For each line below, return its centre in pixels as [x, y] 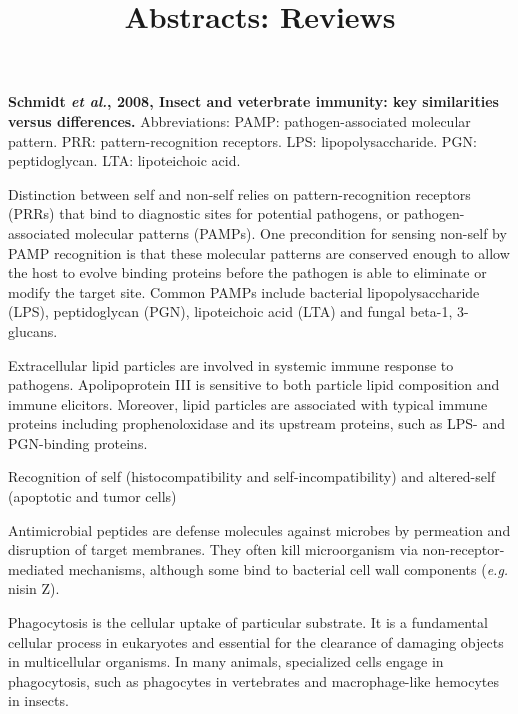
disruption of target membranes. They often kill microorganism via [213, 549]
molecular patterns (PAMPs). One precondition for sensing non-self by [290, 232]
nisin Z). [34, 588]
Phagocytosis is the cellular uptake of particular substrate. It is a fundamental [248, 622]
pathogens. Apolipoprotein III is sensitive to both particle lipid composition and [254, 384]
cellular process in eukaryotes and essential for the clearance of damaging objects [256, 641]
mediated [36, 568]
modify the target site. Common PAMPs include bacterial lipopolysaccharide [244, 291]
